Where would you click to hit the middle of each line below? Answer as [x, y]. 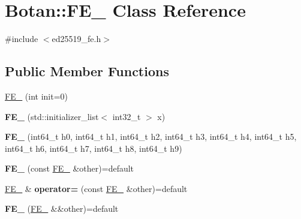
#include [22, 39]
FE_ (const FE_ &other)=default [70, 168]
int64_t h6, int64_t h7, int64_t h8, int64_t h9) [94, 148]
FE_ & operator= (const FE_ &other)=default [96, 188]
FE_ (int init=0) [37, 96]
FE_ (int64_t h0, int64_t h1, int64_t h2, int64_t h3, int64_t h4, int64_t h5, [151, 136]
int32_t [127, 116]
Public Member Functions [87, 71]
